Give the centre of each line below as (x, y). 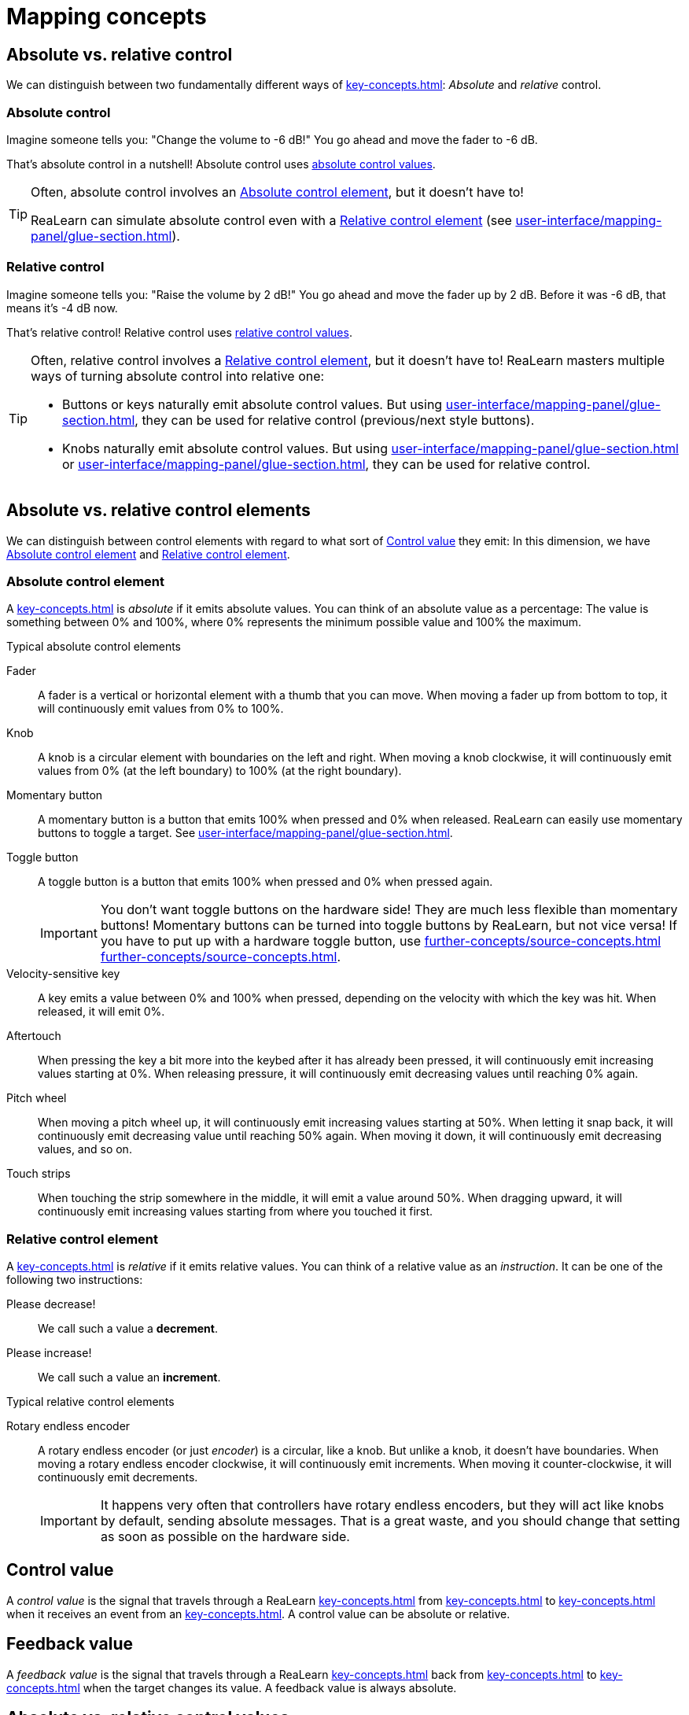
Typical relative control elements (90, 1402)
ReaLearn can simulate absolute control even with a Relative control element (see (271, 220)
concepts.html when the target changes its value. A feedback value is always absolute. (232, 1687)
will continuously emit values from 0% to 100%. (161, 709)
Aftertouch (34, 1036)
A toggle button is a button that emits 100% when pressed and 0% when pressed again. (265, 882)
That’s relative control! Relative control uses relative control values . (179, 332)
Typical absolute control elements (94, 647)
